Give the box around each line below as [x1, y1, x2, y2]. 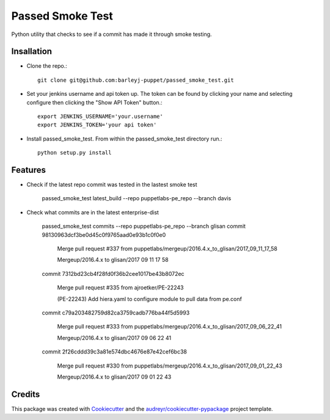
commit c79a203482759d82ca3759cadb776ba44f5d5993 [42, 309, 190, 316]
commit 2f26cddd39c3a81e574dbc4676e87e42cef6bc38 [42, 348, 188, 355]
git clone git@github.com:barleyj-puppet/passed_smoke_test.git [37, 76, 235, 84]
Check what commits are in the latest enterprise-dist [26, 208, 159, 216]
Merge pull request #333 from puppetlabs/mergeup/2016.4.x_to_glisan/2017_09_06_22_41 [57, 323, 282, 330]
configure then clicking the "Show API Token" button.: [26, 98, 163, 106]
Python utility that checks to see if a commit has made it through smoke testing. [11, 31, 212, 38]
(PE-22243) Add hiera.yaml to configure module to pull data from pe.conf [57, 295, 243, 302]
